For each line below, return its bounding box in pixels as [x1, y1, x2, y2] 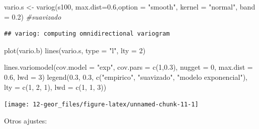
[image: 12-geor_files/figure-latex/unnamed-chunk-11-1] [4, 101, 199, 108]
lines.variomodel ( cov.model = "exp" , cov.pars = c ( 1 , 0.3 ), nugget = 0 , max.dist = [4, 62, 253, 72]
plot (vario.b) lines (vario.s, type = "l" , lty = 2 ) [4, 45, 146, 55]
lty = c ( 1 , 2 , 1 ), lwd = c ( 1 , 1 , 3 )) [4, 81, 107, 92]
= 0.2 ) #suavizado [4, 11, 61, 22]
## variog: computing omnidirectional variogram [4, 30, 170, 38]
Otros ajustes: [4, 115, 47, 125]
